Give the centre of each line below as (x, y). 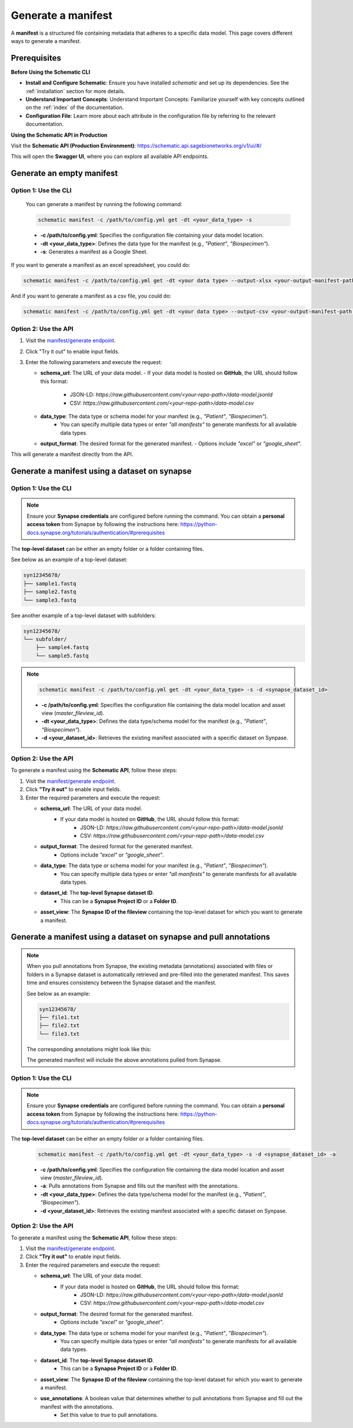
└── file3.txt (59, 1034)
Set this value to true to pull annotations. (109, 1415)
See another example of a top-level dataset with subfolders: (84, 615)
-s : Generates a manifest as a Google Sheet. (94, 252)
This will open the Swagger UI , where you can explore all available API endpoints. (110, 157)
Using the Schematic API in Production (59, 135)
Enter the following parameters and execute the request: (94, 362)
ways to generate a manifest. (46, 41)
